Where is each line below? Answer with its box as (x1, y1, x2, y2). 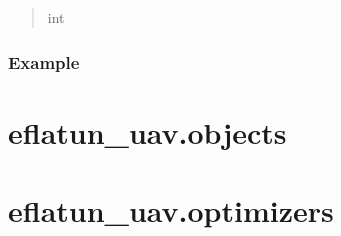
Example (8, 49, 80, 74)
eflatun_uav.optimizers (8, 190, 334, 230)
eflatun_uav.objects (8, 111, 287, 152)
